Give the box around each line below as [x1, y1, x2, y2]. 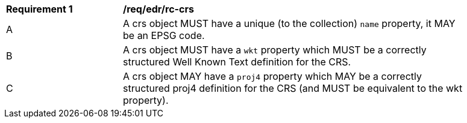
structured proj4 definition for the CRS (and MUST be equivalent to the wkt [123, 82, 463, 94]
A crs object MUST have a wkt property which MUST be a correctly [123, 44, 427, 56]
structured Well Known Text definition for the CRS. [123, 56, 351, 68]
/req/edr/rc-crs [123, 3, 194, 15]
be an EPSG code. [123, 29, 205, 41]
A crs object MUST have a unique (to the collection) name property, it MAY [123, 17, 456, 29]
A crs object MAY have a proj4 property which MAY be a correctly [123, 70, 422, 82]
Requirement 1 [6, 3, 73, 15]
